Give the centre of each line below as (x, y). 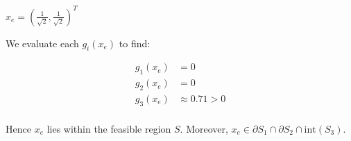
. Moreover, (204, 128)
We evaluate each (42, 43)
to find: (135, 43)
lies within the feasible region (109, 128)
